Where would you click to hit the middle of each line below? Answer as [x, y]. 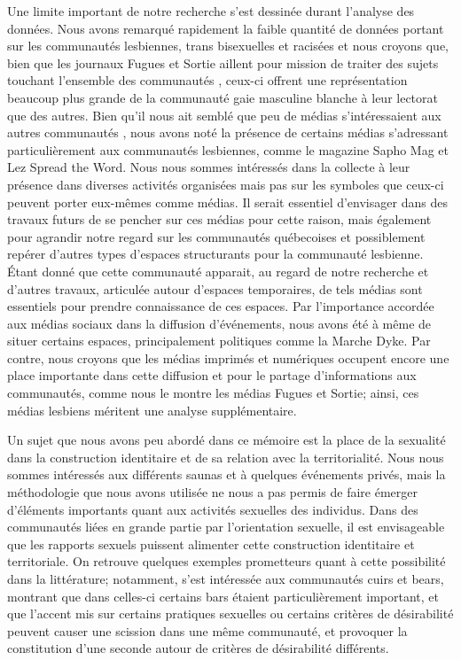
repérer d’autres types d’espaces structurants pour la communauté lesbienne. [215, 254]
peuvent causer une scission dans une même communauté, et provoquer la [207, 630]
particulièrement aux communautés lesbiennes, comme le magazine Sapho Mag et [228, 149]
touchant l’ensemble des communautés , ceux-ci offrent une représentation [207, 80]
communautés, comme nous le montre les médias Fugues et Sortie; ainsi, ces [213, 393]
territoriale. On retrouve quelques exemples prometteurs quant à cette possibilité [227, 561]
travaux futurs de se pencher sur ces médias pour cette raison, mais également [219, 219]
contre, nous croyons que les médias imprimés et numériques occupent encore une [228, 357]
